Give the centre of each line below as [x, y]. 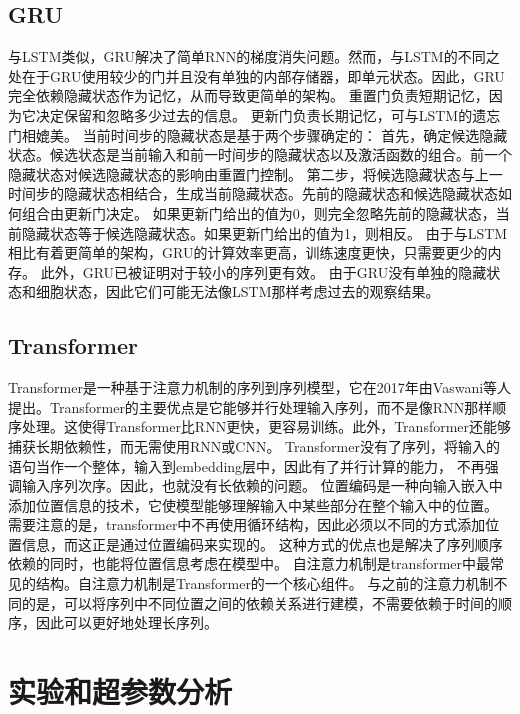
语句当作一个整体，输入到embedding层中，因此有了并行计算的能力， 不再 [246, 465]
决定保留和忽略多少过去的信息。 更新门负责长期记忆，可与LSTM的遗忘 [268, 114]
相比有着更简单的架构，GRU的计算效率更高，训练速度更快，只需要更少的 [248, 252]
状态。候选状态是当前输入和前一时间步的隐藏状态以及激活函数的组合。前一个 [260, 154]
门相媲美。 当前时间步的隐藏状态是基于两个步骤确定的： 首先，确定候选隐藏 [258, 134]
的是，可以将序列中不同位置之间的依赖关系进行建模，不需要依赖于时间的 [259, 602]
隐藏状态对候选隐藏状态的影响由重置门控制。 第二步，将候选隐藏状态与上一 [255, 173]
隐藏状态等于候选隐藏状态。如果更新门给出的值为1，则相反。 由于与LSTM [264, 232]
